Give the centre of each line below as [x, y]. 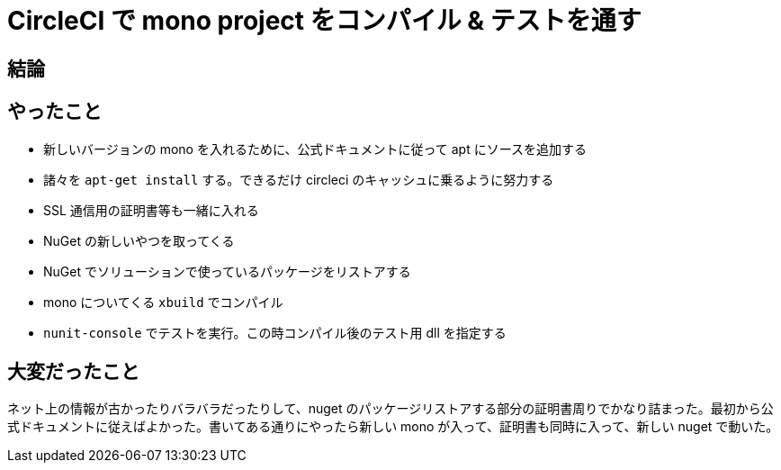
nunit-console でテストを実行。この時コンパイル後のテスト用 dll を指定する [275, 332]
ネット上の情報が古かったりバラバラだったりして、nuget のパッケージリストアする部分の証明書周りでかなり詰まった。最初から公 [390, 409]
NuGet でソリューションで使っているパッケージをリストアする [227, 271]
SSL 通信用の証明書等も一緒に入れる [151, 210]
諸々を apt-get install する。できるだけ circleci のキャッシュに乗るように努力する [299, 179]
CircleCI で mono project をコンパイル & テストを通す [324, 21]
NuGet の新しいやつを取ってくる [139, 240]
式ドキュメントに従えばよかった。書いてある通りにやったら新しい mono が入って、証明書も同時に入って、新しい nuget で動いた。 [393, 427]
